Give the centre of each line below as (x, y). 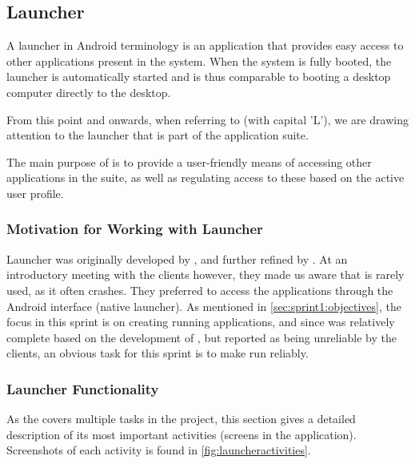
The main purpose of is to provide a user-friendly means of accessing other (189, 161)
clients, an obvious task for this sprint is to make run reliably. (158, 353)
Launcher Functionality (83, 388)
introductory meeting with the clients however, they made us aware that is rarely (206, 274)
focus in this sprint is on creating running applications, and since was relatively (201, 322)
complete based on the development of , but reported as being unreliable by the (202, 337)
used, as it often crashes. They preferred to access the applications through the (200, 290)
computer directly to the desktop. (89, 92)
